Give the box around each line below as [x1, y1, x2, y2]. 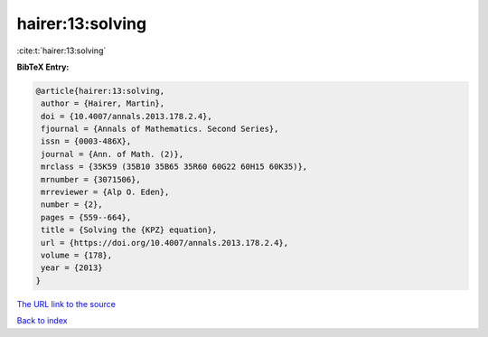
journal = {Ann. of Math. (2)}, [41, 149, 184, 159]
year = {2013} [41, 263, 103, 273]
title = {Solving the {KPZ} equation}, [41, 225, 217, 235]
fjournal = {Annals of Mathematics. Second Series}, [41, 124, 279, 135]
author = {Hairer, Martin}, [41, 98, 165, 108]
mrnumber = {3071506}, [41, 174, 142, 184]
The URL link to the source [16, 298, 117, 309]
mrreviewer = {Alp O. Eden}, [41, 187, 170, 198]
